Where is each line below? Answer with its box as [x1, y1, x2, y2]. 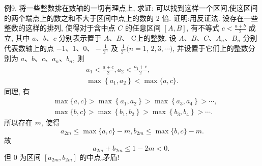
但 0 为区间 [4, 151, 41, 162]
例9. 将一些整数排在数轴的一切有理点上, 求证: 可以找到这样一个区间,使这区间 [4, 3, 258, 13]
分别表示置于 [59, 33, 102, 43]
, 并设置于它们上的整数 [172, 42, 248, 53]
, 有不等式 [186, 22, 220, 33]
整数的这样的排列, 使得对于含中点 [4, 22, 115, 33]
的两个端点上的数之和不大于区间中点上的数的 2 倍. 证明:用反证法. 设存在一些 [4, 12, 258, 23]
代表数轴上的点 [4, 42, 54, 53]
